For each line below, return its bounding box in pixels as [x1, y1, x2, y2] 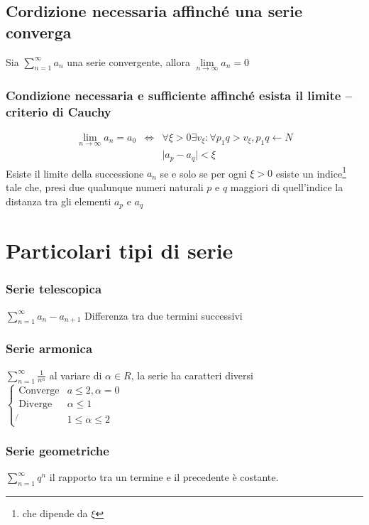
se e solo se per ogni [160, 166, 247, 180]
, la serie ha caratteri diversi [131, 367, 253, 382]
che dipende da [22, 506, 88, 521]
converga [6, 21, 72, 43]
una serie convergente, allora [67, 54, 190, 69]
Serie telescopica [6, 280, 102, 298]
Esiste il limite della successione [6, 166, 144, 180]
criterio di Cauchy [6, 102, 111, 120]
